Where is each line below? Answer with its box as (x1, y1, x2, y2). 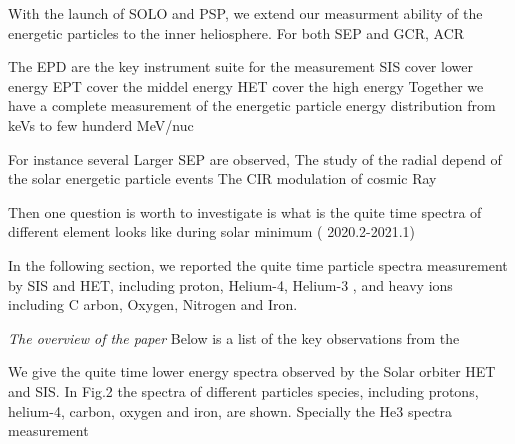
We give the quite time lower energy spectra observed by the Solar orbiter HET (8, 361, 496, 382)
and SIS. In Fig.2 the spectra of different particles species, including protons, (8, 380, 479, 401)
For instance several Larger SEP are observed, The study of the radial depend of (8, 148, 502, 169)
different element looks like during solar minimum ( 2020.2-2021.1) (8, 221, 416, 242)
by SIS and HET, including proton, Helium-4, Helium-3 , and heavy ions (8, 274, 453, 295)
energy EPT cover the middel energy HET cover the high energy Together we (8, 75, 484, 96)
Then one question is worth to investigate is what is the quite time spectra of (8, 201, 482, 222)
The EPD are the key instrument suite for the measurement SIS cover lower (8, 56, 473, 77)
